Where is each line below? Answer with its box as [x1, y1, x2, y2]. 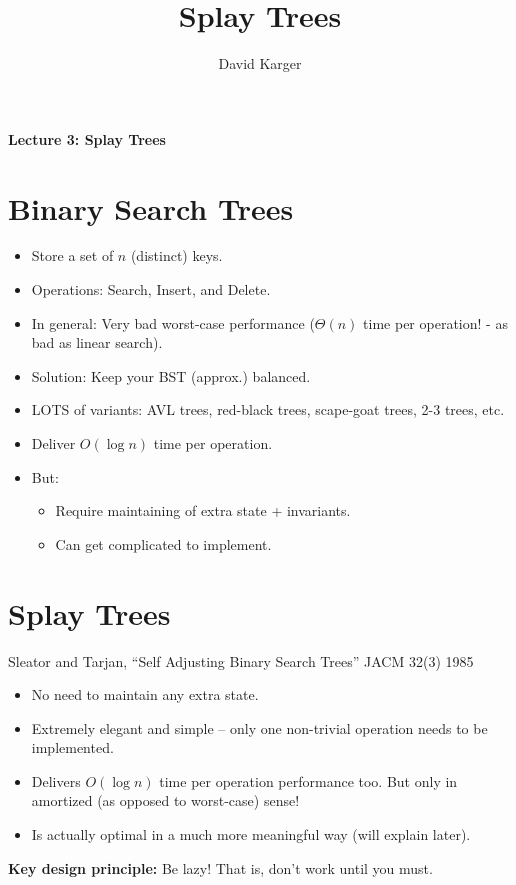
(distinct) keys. [130, 245, 223, 266]
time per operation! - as [363, 312, 508, 333]
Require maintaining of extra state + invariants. [55, 500, 351, 521]
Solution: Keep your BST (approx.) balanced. [31, 365, 311, 386]
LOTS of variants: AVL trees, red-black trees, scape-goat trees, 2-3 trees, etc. [31, 399, 505, 420]
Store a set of [31, 245, 114, 266]
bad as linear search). [31, 332, 163, 353]
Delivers [31, 770, 81, 791]
